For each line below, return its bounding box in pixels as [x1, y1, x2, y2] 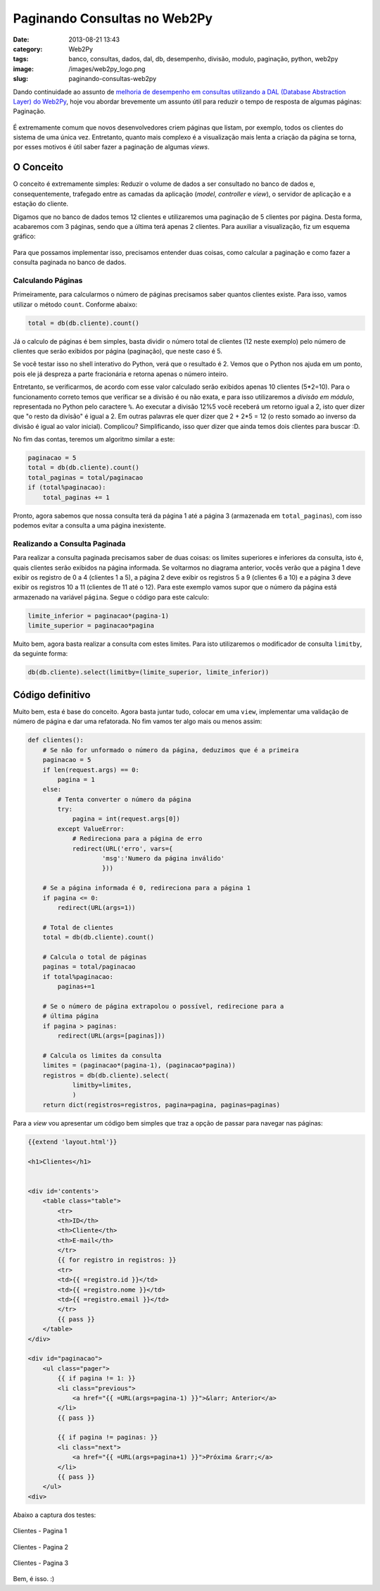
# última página [42, 1012, 99, 1021]
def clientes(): [27, 736, 84, 744]
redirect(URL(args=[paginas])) [57, 1032, 165, 1040]
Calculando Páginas [13, 275, 83, 285]
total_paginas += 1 [42, 493, 110, 501]
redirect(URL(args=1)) [57, 904, 137, 911]
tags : [13, 55, 29, 63]
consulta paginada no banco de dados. [13, 258, 127, 267]
